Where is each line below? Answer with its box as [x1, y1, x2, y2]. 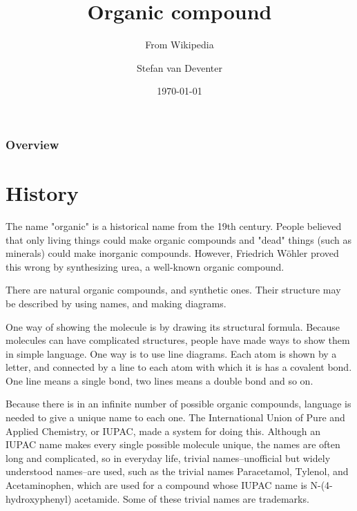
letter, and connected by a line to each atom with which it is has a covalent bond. [6, 360, 352, 374]
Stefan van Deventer [137, 60, 222, 75]
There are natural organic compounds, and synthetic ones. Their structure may [6, 282, 341, 297]
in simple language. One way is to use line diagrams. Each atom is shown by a [6, 346, 337, 360]
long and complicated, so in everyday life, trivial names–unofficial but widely [6, 450, 331, 465]
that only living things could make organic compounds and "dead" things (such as [6, 232, 351, 247]
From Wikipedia [145, 37, 214, 52]
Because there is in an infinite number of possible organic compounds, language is [6, 396, 351, 411]
